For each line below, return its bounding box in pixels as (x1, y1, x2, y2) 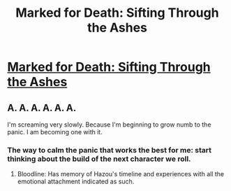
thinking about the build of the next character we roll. (7, 154, 191, 164)
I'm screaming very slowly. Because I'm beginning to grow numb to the (7, 120, 211, 129)
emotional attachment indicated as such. (17, 177, 135, 186)
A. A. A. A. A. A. (7, 101, 77, 113)
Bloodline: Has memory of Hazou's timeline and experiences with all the (17, 170, 225, 178)
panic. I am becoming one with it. (7, 128, 103, 136)
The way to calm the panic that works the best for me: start (7, 145, 211, 155)
